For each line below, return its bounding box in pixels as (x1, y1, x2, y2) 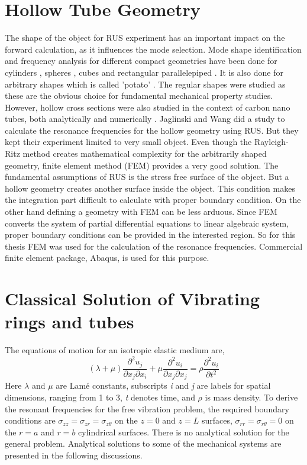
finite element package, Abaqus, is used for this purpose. (5, 251, 209, 264)
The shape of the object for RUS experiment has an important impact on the (5, 31, 285, 44)
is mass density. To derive (205, 390, 298, 403)
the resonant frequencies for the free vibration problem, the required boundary (5, 402, 289, 415)
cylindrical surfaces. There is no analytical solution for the (78, 425, 289, 438)
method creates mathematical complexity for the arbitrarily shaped (22, 147, 267, 160)
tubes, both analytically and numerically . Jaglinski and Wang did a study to (5, 112, 285, 125)
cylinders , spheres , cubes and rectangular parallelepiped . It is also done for (5, 66, 283, 78)
